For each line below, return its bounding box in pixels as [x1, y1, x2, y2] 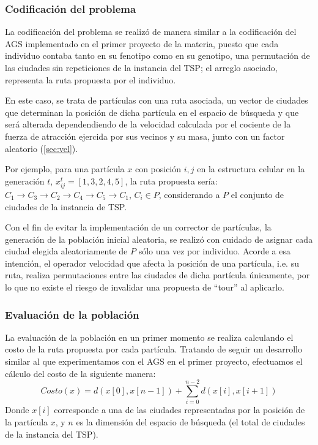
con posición [135, 162, 182, 175]
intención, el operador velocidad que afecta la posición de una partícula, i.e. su [5, 256, 299, 269]
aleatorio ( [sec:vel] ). [5, 142, 78, 154]
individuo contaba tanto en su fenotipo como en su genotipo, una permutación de [5, 49, 310, 62]
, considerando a [158, 188, 220, 200]
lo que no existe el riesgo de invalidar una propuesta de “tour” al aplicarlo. [5, 281, 284, 294]
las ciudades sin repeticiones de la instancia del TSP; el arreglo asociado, [5, 61, 278, 74]
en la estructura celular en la [197, 162, 305, 175]
